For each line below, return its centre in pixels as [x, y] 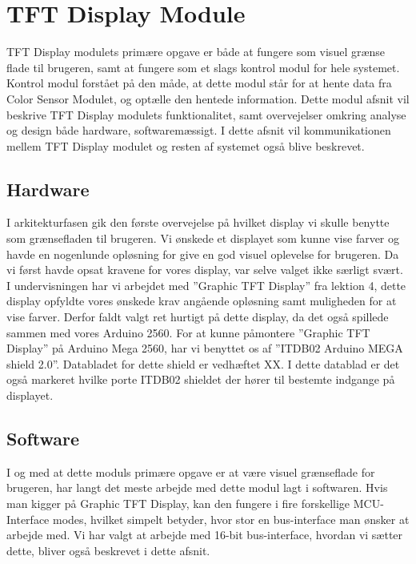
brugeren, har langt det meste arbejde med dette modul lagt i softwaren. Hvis [197, 487]
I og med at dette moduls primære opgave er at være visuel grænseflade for [191, 471]
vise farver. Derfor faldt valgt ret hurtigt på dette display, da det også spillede [198, 317]
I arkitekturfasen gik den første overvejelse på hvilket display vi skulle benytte [198, 222]
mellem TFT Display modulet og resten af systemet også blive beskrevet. [186, 145]
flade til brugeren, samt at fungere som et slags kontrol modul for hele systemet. [203, 67]
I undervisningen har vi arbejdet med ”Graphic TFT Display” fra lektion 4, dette [206, 285]
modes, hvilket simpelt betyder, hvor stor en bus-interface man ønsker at [231, 519]
